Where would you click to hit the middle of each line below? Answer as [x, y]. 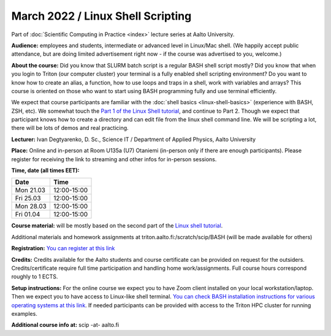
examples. [25, 313]
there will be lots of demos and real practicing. [70, 128]
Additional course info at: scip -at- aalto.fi [65, 325]
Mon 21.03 [30, 190]
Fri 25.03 [28, 198]
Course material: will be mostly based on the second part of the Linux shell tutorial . [117, 226]
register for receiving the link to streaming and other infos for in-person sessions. [114, 159]
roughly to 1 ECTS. [35, 277]
